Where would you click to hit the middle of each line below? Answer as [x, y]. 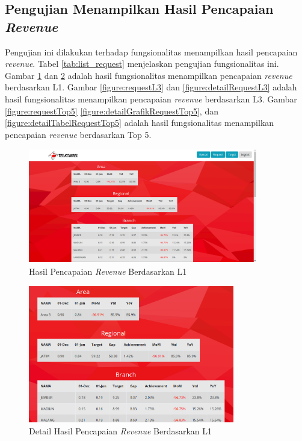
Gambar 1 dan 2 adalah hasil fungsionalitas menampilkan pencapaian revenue [149, 75]
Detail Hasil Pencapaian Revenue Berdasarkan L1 [121, 430]
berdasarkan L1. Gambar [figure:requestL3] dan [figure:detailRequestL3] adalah [151, 87]
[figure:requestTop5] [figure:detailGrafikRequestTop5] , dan [112, 111]
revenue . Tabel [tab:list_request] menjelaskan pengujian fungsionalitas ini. [142, 64]
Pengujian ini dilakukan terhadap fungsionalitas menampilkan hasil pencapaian [151, 52]
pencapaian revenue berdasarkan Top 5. [78, 134]
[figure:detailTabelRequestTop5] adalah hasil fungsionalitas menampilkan [140, 123]
